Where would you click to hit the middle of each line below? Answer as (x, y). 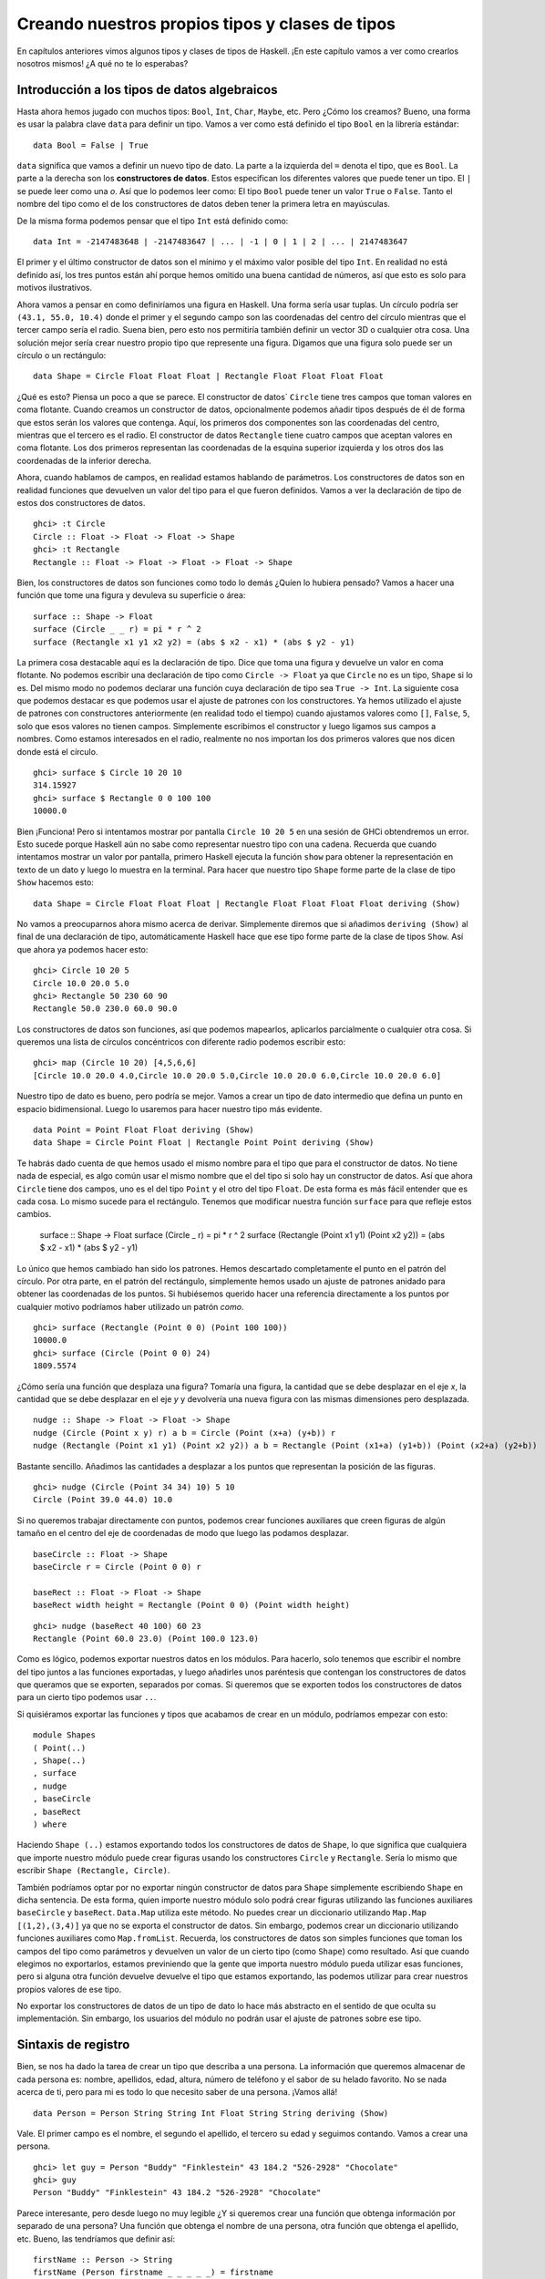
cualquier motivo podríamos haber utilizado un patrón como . (130, 1306)
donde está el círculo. (57, 751)
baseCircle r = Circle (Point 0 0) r (118, 1567)
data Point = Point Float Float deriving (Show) (144, 1130)
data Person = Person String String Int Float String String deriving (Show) (211, 2113)
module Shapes (64, 1735)
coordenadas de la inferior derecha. (84, 460)
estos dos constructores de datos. (81, 503)
